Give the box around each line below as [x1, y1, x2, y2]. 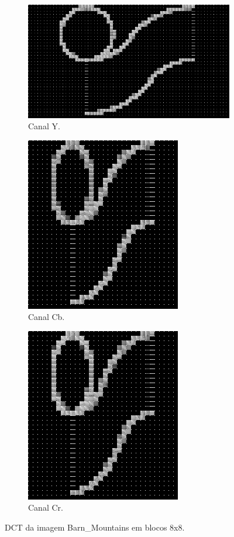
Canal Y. [28, 120, 60, 132]
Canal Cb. [28, 311, 65, 323]
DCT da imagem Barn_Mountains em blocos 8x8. [5, 521, 185, 533]
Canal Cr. [28, 501, 63, 514]
